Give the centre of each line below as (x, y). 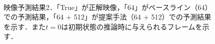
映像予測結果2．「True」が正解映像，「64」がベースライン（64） (108, 7)
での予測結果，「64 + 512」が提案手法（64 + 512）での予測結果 (107, 17)
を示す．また (25, 26)
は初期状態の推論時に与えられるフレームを (132, 26)
